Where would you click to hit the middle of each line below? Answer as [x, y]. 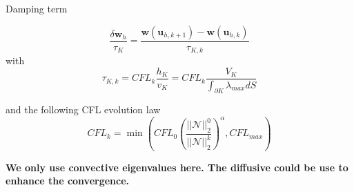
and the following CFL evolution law [83, 109]
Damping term [37, 8]
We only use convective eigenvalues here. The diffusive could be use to [177, 167]
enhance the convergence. [68, 181]
